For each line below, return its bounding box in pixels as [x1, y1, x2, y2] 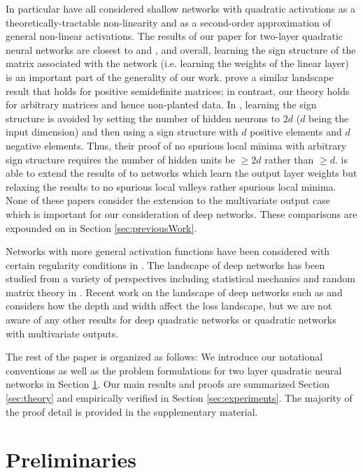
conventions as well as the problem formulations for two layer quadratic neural [6, 363, 342, 377]
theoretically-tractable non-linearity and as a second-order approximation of [6, 15, 331, 29]
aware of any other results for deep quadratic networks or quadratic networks [6, 312, 336, 327]
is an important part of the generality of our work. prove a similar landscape [6, 69, 334, 84]
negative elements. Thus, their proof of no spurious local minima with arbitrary [6, 138, 347, 152]
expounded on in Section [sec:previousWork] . [6, 220, 197, 235]
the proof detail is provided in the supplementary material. [6, 404, 258, 419]
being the [308, 110, 349, 125]
